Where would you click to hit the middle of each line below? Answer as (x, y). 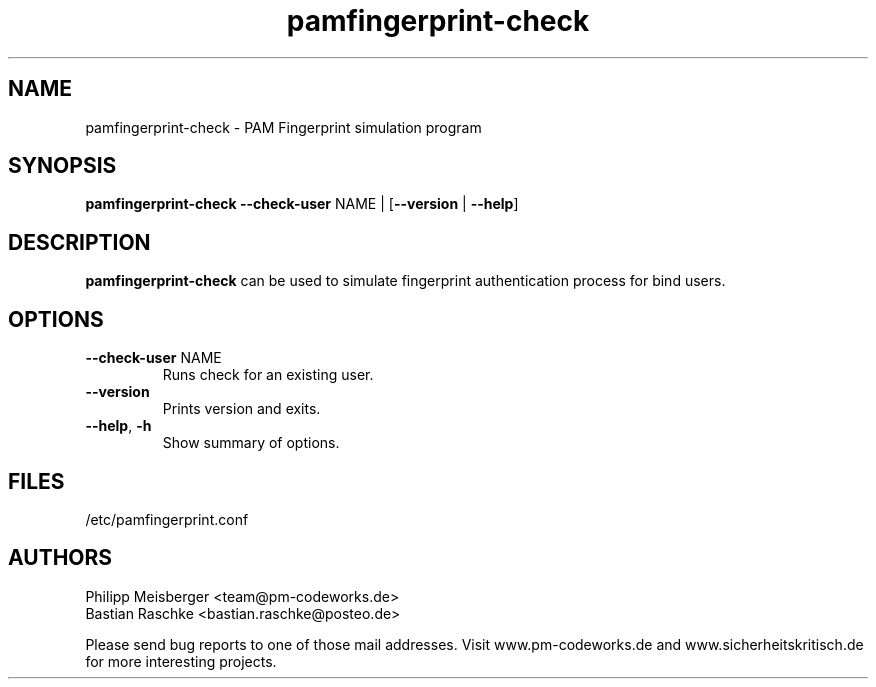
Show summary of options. (251, 443)
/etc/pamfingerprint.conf (167, 519)
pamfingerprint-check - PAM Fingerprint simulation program (283, 127)
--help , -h (118, 426)
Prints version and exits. (241, 409)
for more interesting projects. (181, 661)
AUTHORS (60, 558)
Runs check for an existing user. (268, 375)
